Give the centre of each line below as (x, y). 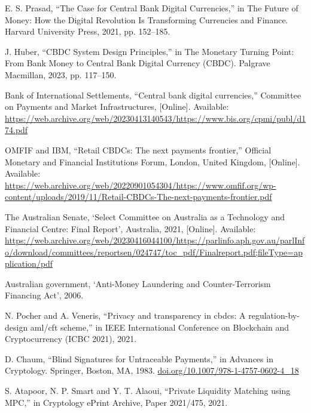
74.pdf (16, 130)
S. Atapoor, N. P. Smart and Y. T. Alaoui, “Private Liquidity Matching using (148, 391)
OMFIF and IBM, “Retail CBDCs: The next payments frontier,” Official (138, 150)
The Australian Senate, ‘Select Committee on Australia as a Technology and (145, 216)
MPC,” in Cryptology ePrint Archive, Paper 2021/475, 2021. (116, 402)
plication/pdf (29, 263)
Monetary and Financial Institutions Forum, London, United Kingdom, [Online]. (153, 161)
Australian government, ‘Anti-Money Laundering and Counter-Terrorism (138, 283)
